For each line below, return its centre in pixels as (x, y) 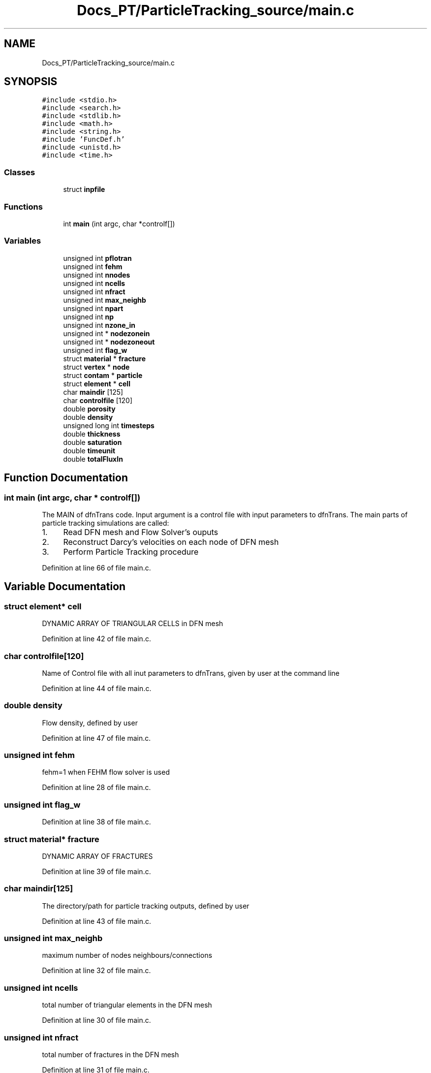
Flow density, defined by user (90, 723)
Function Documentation (66, 478)
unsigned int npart (93, 308)
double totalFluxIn (93, 459)
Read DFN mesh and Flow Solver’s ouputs (141, 532)
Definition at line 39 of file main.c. (96, 871)
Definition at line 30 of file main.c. (96, 1020)
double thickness (92, 434)
